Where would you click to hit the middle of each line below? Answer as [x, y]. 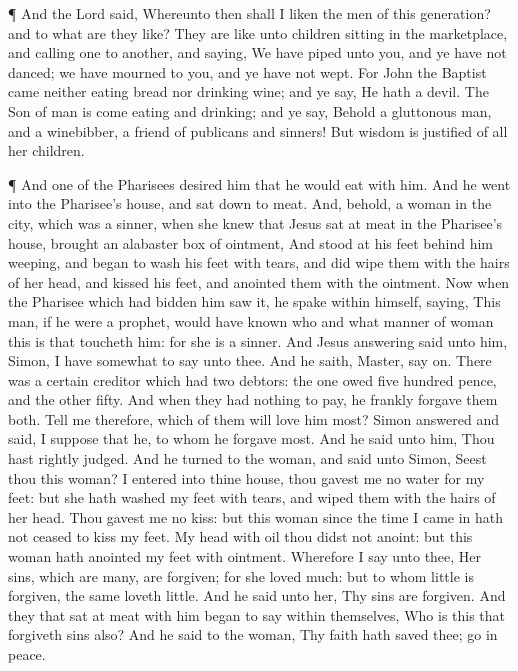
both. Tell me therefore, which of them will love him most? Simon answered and [254, 418]
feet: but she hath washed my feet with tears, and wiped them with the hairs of [252, 497]
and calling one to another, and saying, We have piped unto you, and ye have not [257, 52]
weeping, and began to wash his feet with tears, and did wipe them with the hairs [259, 262]
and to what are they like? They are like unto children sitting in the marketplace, [258, 32]
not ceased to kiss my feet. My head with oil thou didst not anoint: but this [240, 536]
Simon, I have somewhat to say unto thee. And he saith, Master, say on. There [250, 360]
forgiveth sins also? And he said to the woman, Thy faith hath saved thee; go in [253, 634]
